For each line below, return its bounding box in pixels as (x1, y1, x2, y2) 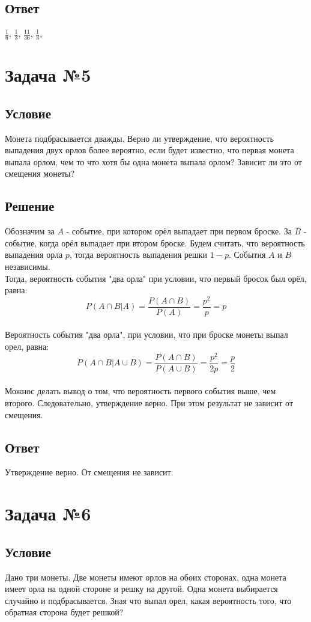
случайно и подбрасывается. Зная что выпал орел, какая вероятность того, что (5, 594, 292, 606)
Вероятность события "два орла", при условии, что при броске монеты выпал (5, 328, 288, 341)
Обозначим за (5, 225, 55, 237)
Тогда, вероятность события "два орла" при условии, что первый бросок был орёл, (5, 272, 307, 284)
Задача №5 (5, 63, 91, 87)
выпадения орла (5, 248, 63, 261)
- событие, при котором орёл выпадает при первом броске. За (66, 225, 292, 237)
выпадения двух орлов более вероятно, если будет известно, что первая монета (5, 144, 294, 156)
